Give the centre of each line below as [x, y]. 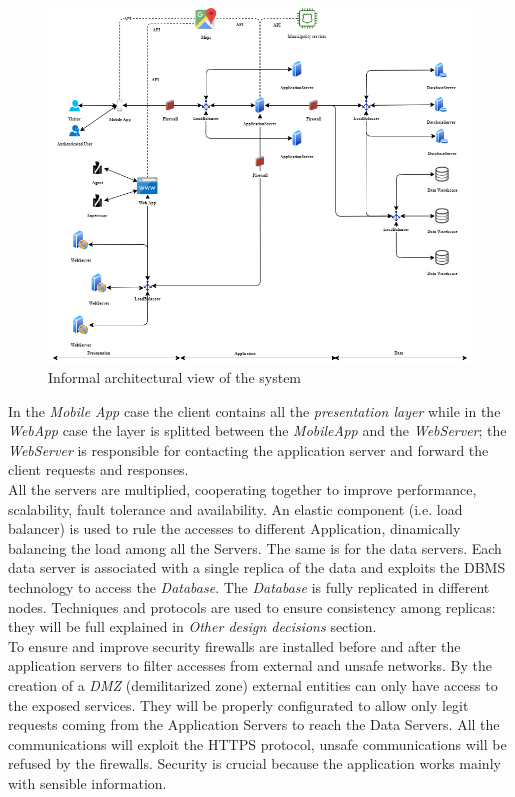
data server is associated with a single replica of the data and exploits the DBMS [257, 567]
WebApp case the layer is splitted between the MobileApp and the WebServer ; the [257, 430]
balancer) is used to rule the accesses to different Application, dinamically [234, 528]
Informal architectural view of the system [175, 377]
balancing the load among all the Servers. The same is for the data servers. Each [255, 547]
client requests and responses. [98, 469]
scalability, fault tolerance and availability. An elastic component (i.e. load [235, 508]
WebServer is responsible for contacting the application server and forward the [248, 449]
